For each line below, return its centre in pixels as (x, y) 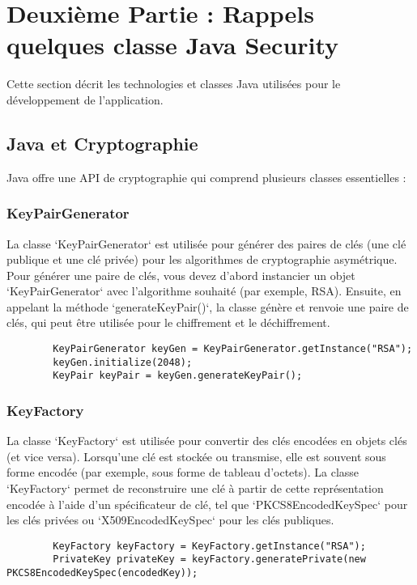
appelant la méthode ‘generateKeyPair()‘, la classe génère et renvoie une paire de (208, 306)
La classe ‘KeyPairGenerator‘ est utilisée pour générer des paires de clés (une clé (206, 243)
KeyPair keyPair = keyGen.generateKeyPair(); (178, 376)
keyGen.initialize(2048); (123, 362)
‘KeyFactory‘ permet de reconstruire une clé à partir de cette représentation (195, 488)
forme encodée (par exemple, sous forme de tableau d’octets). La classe (183, 472)
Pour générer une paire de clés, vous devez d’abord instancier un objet (181, 275)
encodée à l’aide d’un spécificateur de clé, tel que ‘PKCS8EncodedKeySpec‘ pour (207, 504)
